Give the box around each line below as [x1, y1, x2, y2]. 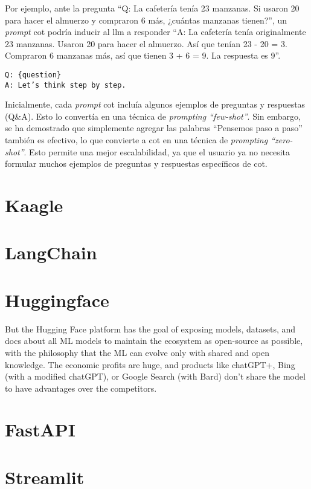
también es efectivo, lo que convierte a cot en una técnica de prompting [5, 134, 268, 146]
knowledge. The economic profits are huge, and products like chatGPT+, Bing [5, 358, 295, 371]
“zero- [271, 134, 293, 146]
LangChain [5, 240, 97, 265]
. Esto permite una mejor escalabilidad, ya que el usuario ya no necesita [24, 145, 290, 158]
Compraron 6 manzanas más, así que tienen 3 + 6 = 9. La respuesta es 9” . [5, 49, 281, 62]
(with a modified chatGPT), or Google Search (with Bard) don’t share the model [5, 370, 306, 383]
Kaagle [5, 193, 63, 218]
